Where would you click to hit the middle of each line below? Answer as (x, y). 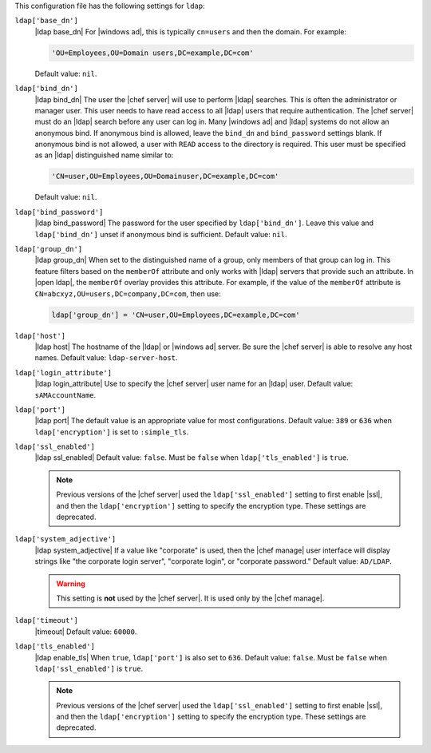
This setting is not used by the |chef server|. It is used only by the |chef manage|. (190, 598)
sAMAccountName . (65, 394)
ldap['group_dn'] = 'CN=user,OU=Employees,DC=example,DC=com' (176, 315)
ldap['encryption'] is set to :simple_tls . (112, 432)
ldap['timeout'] (47, 620)
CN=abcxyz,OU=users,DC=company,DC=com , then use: (128, 293)
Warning (71, 584)
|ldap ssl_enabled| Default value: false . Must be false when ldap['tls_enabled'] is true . (192, 458)
